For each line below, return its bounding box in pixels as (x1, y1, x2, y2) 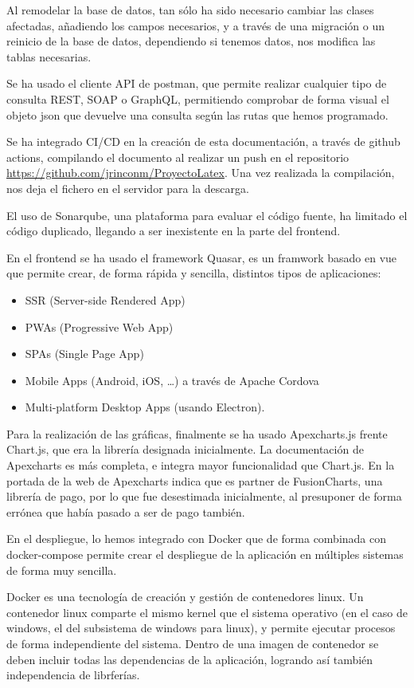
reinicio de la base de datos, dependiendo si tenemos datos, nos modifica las (6, 33, 376, 49)
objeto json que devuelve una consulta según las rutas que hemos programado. (6, 106, 389, 123)
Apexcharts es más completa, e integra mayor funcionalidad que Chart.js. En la (6, 457, 395, 474)
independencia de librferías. (6, 666, 140, 683)
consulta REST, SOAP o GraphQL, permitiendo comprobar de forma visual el (6, 90, 389, 107)
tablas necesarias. (6, 48, 92, 65)
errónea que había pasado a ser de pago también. (6, 503, 245, 520)
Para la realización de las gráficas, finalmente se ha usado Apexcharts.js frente (6, 425, 388, 442)
